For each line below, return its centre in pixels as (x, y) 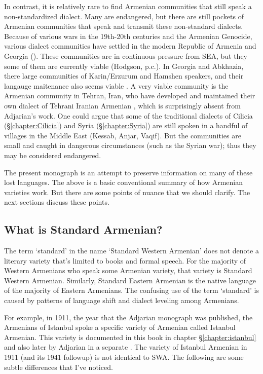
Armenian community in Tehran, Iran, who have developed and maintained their (130, 96)
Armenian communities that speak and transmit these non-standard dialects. (124, 26)
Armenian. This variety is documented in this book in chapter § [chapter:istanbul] (130, 337)
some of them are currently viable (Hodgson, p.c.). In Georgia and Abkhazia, (124, 66)
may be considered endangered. (53, 155)
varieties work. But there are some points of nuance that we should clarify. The (127, 192)
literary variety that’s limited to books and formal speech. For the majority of (125, 260)
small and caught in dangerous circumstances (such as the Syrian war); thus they (130, 145)
